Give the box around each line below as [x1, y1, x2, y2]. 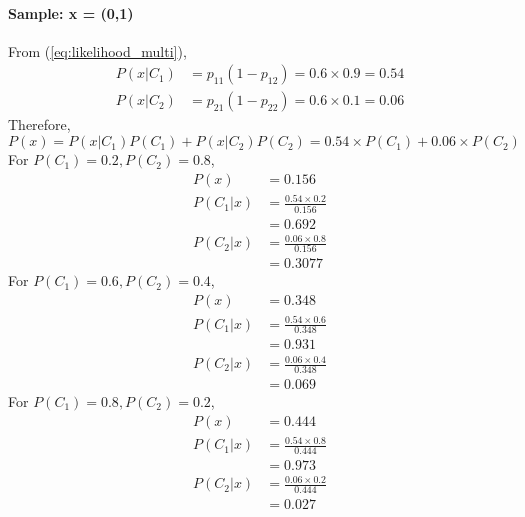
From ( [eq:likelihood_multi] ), [8, 40, 187, 61]
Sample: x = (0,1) [8, 2, 134, 23]
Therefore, [8, 114, 71, 135]
